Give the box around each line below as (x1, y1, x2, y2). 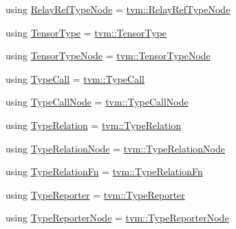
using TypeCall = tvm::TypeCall (6, 71, 144, 86)
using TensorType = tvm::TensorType (6, 25, 167, 39)
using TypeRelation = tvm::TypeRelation (6, 117, 182, 132)
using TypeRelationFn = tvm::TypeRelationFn (6, 164, 203, 179)
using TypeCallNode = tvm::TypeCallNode (6, 94, 189, 109)
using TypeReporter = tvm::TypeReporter (6, 187, 185, 201)
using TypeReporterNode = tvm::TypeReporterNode (6, 210, 229, 225)
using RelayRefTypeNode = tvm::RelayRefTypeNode (6, 2, 230, 16)
